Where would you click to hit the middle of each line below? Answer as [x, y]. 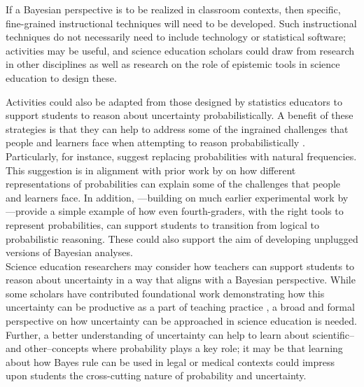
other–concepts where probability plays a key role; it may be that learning [184, 348]
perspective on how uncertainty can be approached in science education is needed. [181, 321]
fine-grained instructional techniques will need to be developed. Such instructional [181, 23]
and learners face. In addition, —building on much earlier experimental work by [177, 197]
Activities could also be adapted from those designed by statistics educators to [174, 101]
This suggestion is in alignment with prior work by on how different [151, 170]
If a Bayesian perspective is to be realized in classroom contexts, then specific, [173, 9]
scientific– [334, 334]
